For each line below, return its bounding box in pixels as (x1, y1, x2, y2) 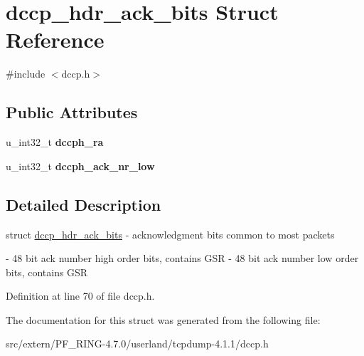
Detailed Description (6, 193, 161, 215)
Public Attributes (6, 101, 138, 123)
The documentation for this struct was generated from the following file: (6, 312, 321, 327)
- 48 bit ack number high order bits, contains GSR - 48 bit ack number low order (6, 251, 359, 266)
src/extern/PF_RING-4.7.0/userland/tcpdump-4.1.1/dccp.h (6, 336, 269, 351)
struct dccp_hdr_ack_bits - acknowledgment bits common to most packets (6, 226, 335, 241)
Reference (6, 25, 105, 54)
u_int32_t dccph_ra (6, 135, 104, 150)
